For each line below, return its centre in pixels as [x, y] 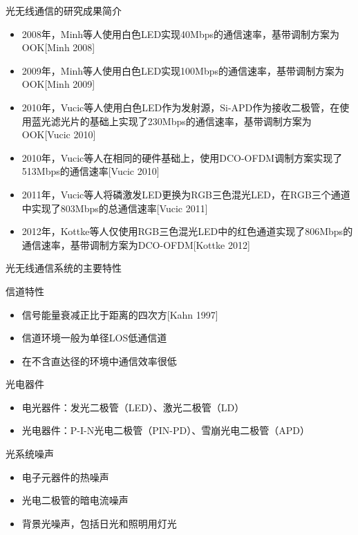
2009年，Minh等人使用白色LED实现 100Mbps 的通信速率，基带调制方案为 [183, 70]
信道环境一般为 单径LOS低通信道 [94, 338]
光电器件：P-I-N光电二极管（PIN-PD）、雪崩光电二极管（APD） [166, 430]
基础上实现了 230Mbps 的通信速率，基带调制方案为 [200, 121]
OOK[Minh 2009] [58, 84]
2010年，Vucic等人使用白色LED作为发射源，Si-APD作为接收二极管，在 [181, 107]
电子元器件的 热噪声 [65, 477]
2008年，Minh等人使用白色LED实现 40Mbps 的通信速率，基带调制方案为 [180, 34]
